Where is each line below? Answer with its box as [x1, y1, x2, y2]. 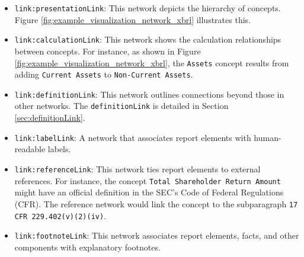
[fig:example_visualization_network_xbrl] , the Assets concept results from [14, 56, 289, 69]
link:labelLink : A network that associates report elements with [14, 131, 251, 143]
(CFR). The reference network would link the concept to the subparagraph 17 [14, 197, 298, 210]
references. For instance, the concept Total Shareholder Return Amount [14, 174, 281, 187]
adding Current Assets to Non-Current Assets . [14, 68, 193, 81]
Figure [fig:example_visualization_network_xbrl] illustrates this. [14, 13, 251, 25]
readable [14, 143, 46, 155]
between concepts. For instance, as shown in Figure [14, 44, 201, 57]
